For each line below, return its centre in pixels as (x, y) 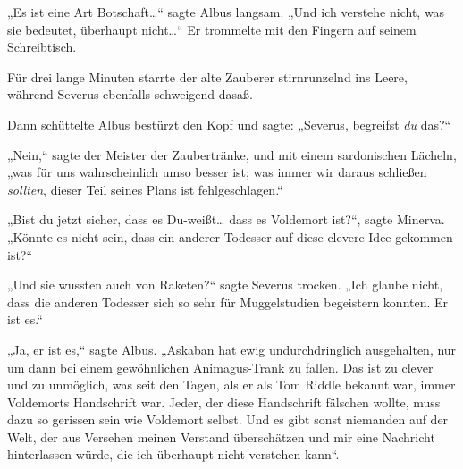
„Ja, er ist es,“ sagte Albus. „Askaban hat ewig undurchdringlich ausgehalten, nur (232, 349)
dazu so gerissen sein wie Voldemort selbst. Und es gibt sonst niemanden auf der (228, 419)
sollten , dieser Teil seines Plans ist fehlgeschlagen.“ (145, 189)
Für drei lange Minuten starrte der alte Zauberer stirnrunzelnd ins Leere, (207, 76)
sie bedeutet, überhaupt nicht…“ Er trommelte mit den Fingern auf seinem (212, 29)
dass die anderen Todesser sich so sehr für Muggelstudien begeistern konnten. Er (228, 301)
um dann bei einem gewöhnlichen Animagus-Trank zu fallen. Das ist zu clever (220, 367)
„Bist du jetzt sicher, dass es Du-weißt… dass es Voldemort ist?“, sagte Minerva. (226, 219)
